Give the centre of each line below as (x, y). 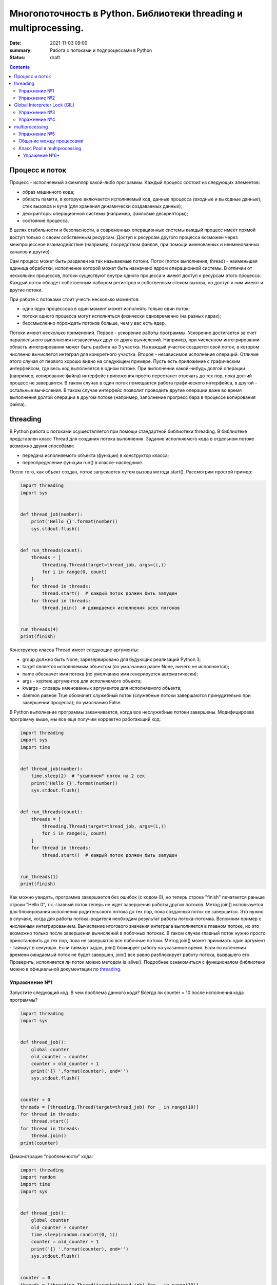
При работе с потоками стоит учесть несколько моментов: (75, 299)
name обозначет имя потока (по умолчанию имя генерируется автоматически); (110, 674)
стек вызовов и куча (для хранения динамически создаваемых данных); (102, 206)
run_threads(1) (39, 877)
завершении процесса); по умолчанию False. (72, 703)
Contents (20, 67)
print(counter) (39, 1143)
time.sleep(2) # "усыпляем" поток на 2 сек (88, 776)
